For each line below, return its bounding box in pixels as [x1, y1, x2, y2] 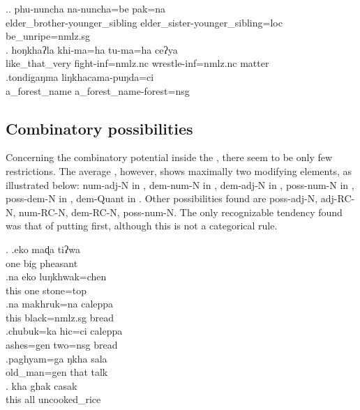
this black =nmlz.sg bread [6, 310, 114, 324]
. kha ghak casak [6, 378, 77, 393]
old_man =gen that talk [6, 365, 108, 379]
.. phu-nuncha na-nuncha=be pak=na [6, 1, 166, 15]
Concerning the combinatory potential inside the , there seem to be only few [6, 150, 333, 165]
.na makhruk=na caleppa [6, 296, 114, 311]
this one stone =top [6, 282, 87, 297]
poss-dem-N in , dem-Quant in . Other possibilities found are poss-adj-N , [6, 191, 318, 206]
